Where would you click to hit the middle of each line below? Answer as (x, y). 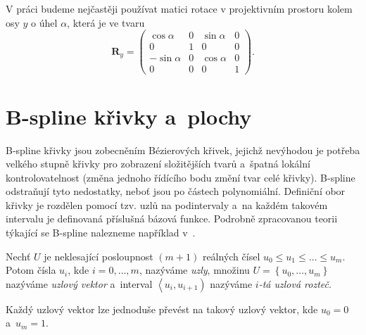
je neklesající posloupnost (99, 256)
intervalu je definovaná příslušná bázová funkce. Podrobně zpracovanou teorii (172, 219)
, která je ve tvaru (106, 22)
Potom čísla (31, 270)
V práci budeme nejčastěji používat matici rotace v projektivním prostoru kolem (179, 8)
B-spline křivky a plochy (129, 116)
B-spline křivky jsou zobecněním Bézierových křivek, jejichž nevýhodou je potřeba (183, 150)
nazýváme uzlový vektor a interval (79, 283)
